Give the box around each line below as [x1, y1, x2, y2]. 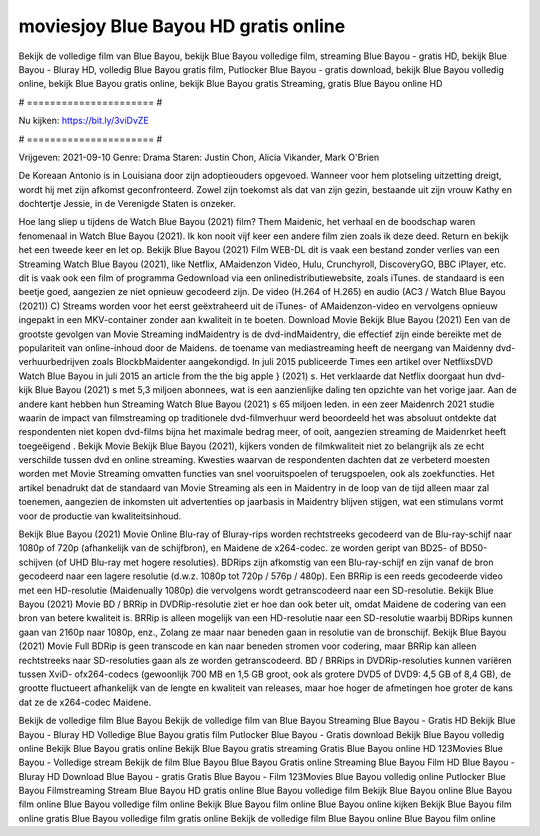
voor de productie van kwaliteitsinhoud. [18, 510, 182, 522]
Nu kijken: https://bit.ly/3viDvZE [18, 115, 149, 127]
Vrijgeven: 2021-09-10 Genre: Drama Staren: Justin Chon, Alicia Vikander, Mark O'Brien [18, 151, 380, 163]
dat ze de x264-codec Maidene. [18, 696, 152, 708]
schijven [18, 556, 54, 568]
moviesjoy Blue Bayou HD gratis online [18, 15, 346, 37]
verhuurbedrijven [18, 356, 90, 368]
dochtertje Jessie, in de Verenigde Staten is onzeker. [18, 198, 236, 210]
